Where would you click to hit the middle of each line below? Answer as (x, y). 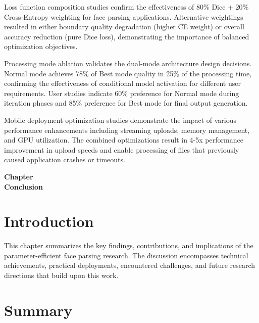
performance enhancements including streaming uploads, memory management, (127, 130)
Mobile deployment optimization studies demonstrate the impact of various (120, 120)
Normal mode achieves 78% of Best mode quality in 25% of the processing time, (128, 73)
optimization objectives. (41, 46)
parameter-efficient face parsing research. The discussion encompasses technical (126, 255)
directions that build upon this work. (61, 275)
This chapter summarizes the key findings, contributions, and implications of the (129, 245)
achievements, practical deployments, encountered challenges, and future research (130, 265)
